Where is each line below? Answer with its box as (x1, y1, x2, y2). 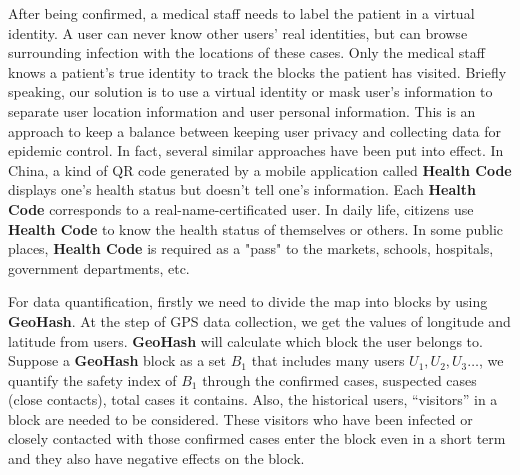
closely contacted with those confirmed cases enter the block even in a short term (8, 428, 506, 449)
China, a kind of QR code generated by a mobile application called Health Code (8, 159, 512, 180)
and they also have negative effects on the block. (8, 448, 305, 469)
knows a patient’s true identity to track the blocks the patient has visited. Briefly (8, 61, 507, 82)
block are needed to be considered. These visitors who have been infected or (8, 408, 473, 429)
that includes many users (251, 350, 405, 371)
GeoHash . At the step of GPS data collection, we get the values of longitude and (8, 310, 511, 331)
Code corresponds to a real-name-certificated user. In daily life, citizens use (8, 198, 474, 219)
